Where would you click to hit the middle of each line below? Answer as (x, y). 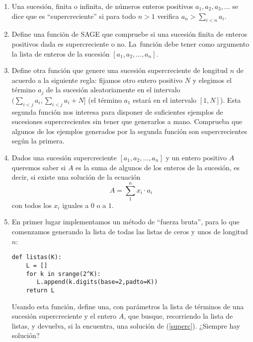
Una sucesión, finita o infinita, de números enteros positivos (102, 6)
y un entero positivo (196, 157)
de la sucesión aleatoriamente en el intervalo (113, 90)
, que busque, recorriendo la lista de (178, 316)
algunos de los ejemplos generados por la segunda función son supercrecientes (129, 131)
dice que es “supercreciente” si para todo (74, 16)
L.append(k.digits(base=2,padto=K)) (97, 282)
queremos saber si (39, 167)
